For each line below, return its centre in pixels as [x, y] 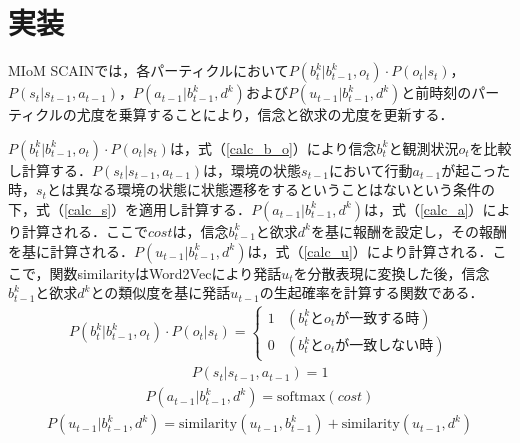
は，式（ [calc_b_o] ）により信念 [273, 147]
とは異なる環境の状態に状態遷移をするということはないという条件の [270, 189]
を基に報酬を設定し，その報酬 [408, 230]
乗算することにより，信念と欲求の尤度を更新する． [286, 114]
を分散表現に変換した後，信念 [391, 272]
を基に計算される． [71, 250]
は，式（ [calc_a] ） [423, 208]
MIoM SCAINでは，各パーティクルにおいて [148, 70]
